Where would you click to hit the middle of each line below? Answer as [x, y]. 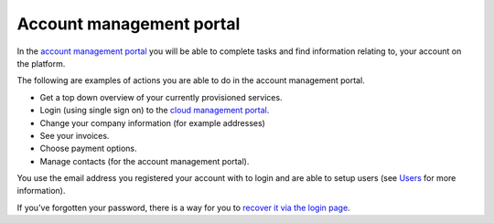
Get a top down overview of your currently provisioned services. [161, 97]
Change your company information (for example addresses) [152, 122]
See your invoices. [75, 135]
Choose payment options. [88, 149]
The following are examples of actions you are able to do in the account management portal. [191, 80]
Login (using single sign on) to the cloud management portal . [155, 111]
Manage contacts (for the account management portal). [145, 161]
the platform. [41, 63]
